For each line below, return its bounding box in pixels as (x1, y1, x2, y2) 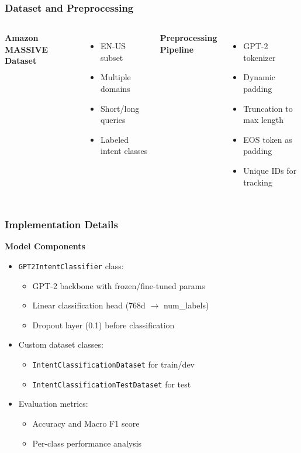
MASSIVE (5, 43, 49, 55)
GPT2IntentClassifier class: (18, 259, 124, 272)
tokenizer (243, 51, 276, 63)
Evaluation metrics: (18, 397, 88, 410)
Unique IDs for (243, 164, 297, 176)
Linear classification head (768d (32, 299, 146, 311)
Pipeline (160, 43, 194, 55)
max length (243, 114, 284, 126)
